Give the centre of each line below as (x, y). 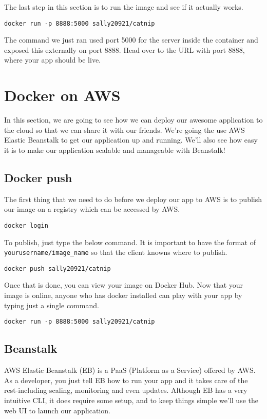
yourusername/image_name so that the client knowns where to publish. (116, 252)
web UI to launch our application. (57, 410)
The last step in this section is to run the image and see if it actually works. (124, 7)
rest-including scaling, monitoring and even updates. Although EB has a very (126, 390)
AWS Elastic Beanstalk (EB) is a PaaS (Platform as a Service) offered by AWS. (130, 370)
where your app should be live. (53, 60)
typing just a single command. (52, 305)
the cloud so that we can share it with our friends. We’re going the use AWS (125, 129)
